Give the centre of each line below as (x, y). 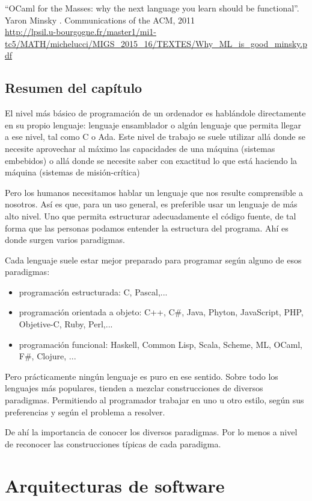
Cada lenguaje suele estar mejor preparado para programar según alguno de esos (153, 260)
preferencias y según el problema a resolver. (85, 411)
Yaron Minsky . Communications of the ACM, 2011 (100, 20)
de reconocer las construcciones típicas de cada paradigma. (113, 443)
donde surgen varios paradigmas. (65, 240)
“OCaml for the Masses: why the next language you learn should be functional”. (152, 8)
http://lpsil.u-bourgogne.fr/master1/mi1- (81, 32)
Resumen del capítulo (74, 88)
